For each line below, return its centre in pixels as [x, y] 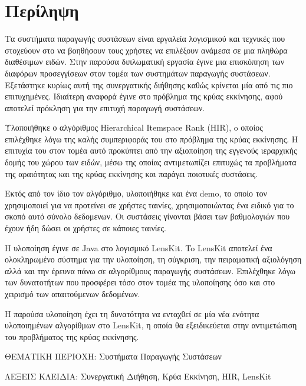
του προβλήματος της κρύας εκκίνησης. [72, 336]
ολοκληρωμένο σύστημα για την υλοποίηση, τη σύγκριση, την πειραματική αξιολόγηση [153, 259]
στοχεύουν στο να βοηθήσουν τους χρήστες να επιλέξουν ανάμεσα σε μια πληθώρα [146, 50]
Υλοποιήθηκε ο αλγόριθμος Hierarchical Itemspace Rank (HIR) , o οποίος [134, 127]
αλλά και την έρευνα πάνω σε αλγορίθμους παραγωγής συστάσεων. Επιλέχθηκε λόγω [150, 270]
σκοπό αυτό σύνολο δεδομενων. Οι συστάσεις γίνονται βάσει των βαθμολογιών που [147, 216]
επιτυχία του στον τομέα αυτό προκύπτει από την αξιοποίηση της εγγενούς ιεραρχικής [151, 150]
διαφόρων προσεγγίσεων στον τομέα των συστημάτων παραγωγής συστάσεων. [138, 73]
